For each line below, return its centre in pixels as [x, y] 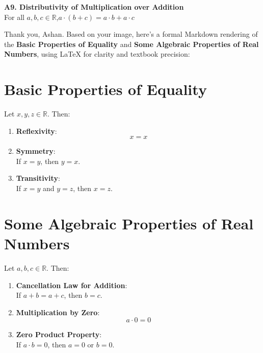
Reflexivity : [36, 131]
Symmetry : [36, 151]
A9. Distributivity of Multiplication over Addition [94, 7]
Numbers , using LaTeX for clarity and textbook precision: [97, 54]
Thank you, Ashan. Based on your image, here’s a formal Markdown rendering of [131, 34]
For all [14, 17]
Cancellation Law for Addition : [72, 285]
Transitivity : [38, 178]
